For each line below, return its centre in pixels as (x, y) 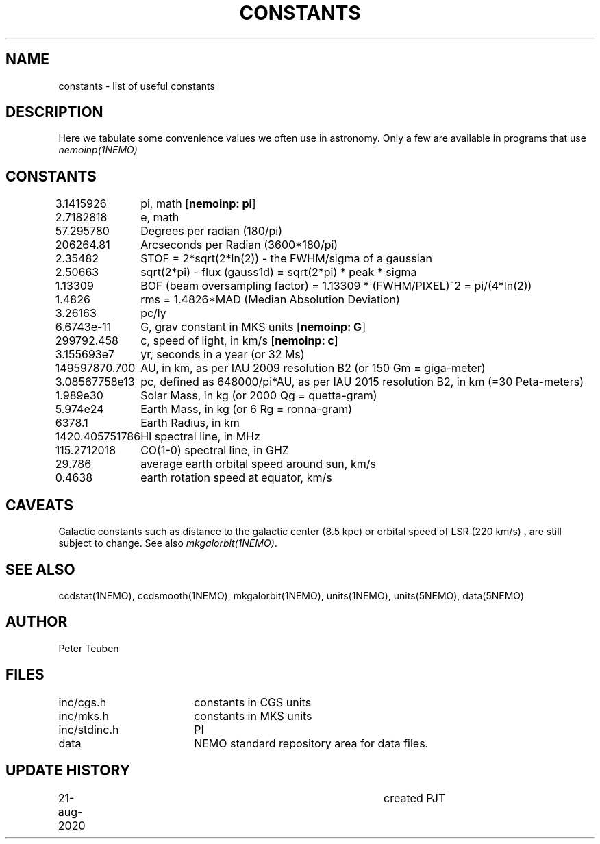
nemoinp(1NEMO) (98, 150)
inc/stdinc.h (89, 729)
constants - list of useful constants (137, 86)
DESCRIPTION (54, 112)
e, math (160, 218)
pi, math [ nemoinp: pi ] (198, 204)
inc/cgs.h (83, 702)
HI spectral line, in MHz (200, 437)
